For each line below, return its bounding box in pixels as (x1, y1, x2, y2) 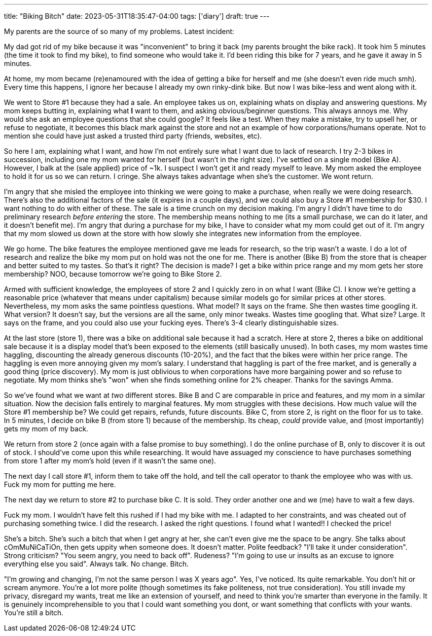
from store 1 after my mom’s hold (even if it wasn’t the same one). (4, 457, 216, 465)
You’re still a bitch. (4, 608, 64, 617)
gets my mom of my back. (4, 424, 88, 433)
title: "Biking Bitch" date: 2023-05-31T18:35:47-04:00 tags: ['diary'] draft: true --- (4, 12, 270, 20)
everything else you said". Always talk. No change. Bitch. (4, 560, 189, 568)
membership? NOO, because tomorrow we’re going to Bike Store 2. (4, 270, 222, 278)
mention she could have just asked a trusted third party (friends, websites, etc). (4, 132, 262, 140)
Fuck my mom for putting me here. (4, 480, 116, 489)
